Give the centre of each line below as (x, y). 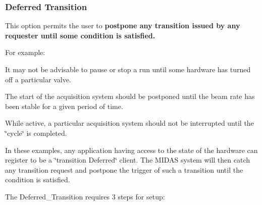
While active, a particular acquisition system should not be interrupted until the (129, 123)
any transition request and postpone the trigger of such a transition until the (124, 169)
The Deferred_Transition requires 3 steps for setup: (85, 196)
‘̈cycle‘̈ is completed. (36, 133)
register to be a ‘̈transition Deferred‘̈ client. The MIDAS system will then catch (128, 160)
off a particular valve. (38, 79)
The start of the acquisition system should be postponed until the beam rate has (130, 96)
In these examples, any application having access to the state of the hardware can (132, 150)
